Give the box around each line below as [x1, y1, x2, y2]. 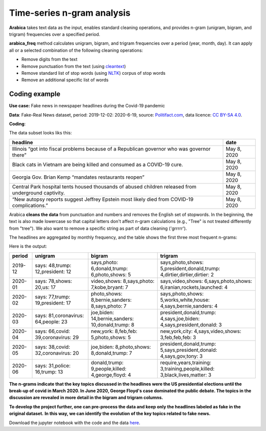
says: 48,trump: [34, 262, 71, 269]
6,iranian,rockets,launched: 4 [160, 283, 228, 290]
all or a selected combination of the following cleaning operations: [9, 47, 143, 53]
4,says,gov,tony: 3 [160, 352, 203, 359]
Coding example [9, 90, 61, 98]
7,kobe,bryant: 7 [91, 283, 128, 290]
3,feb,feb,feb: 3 [160, 334, 197, 340]
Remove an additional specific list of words [21, 77, 109, 83]
